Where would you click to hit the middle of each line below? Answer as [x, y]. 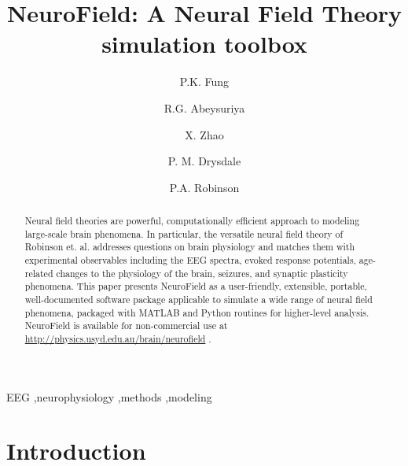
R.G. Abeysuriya [204, 107]
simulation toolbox [204, 44]
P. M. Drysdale [204, 161]
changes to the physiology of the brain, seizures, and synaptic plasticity [202, 273]
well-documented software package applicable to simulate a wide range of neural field [198, 300]
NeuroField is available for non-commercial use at [126, 325]
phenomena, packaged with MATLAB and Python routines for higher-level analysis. [197, 312]
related [39, 273]
